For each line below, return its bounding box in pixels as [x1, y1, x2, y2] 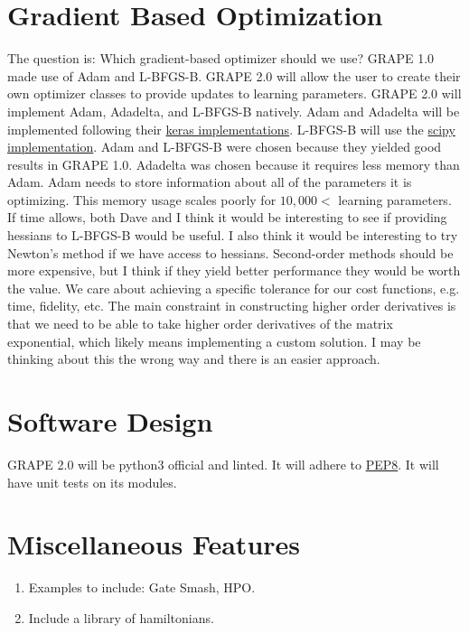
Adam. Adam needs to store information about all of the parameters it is [7, 172, 412, 191]
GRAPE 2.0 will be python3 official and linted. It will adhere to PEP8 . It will [7, 454, 439, 473]
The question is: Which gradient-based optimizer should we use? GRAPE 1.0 [7, 49, 435, 68]
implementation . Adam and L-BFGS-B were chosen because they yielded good [7, 137, 442, 156]
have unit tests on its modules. [7, 472, 177, 491]
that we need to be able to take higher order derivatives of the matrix [7, 314, 393, 333]
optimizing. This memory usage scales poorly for [7, 190, 277, 209]
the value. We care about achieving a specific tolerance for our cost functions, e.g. [7, 278, 460, 297]
